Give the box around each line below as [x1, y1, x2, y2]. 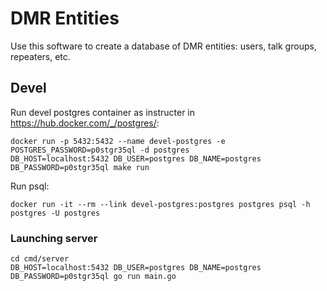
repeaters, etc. [10, 50, 71, 62]
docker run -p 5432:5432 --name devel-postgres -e [10, 136, 226, 146]
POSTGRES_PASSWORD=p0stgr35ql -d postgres [10, 145, 190, 155]
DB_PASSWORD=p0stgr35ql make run [10, 162, 150, 172]
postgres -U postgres [10, 208, 101, 218]
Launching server [10, 231, 98, 245]
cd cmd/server [10, 254, 70, 264]
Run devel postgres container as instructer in [10, 106, 196, 118]
